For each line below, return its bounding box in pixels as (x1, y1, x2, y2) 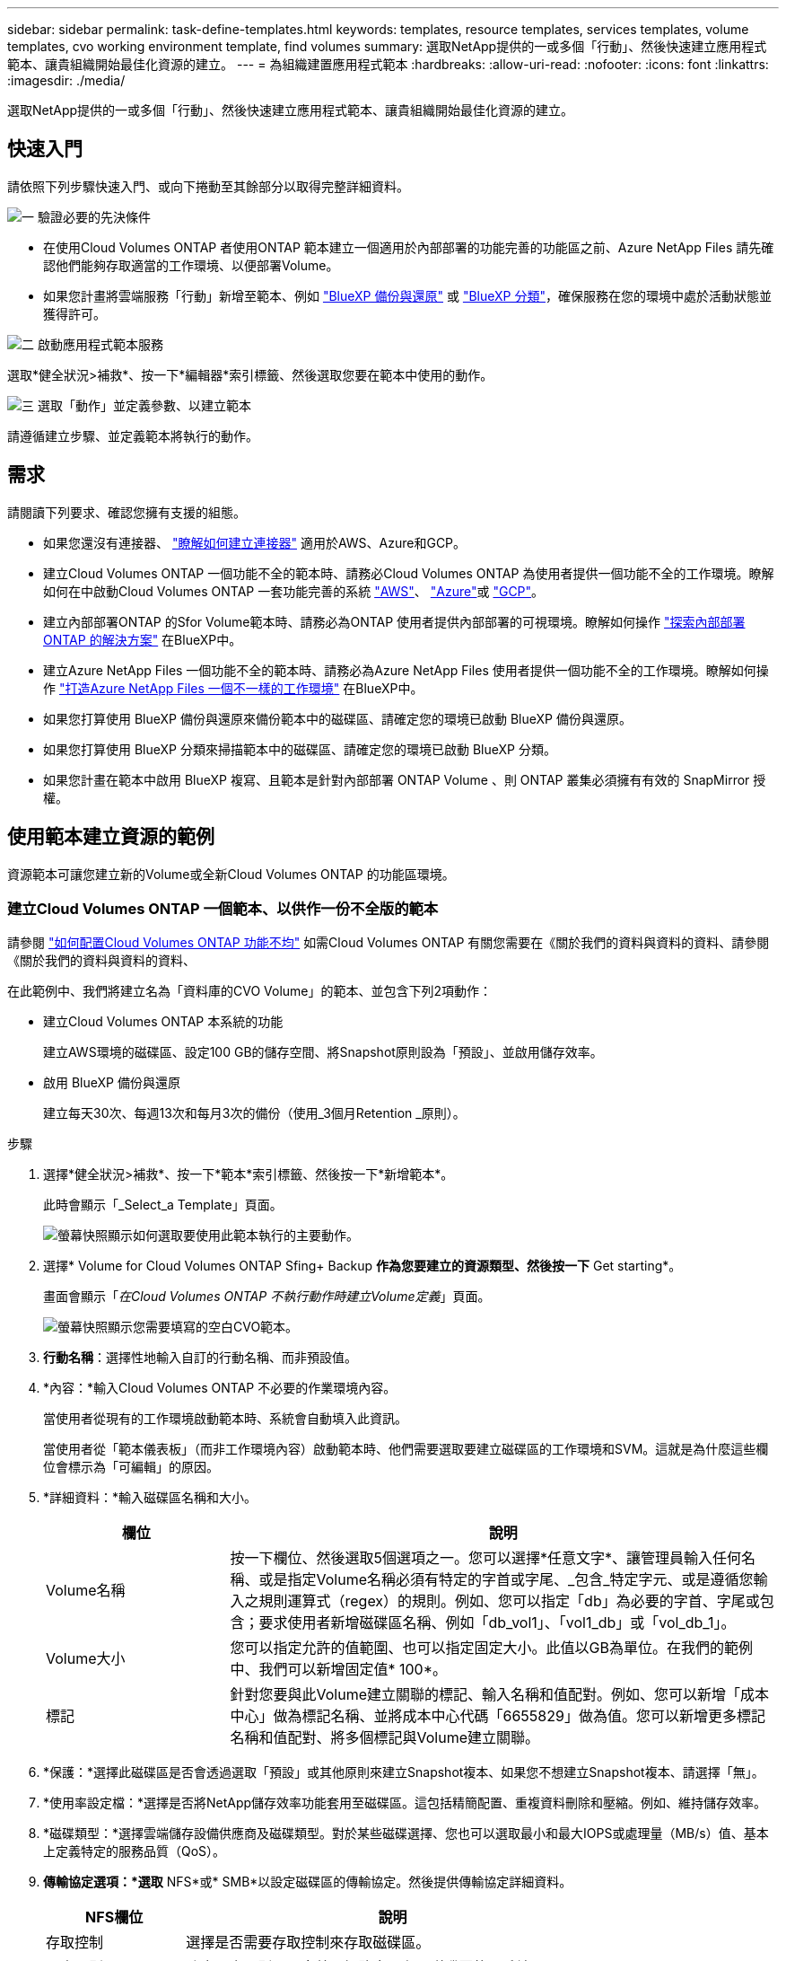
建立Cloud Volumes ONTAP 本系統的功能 (43, 1014, 284, 1030)
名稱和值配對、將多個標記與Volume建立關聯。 (230, 1728, 540, 1747)
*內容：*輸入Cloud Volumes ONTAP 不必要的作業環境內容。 (43, 1380, 397, 1396)
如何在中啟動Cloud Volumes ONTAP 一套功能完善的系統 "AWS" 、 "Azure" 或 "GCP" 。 (43, 583, 545, 599)
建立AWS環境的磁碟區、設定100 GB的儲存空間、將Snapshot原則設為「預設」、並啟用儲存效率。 (43, 1044, 603, 1060)
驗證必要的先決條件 (37, 208, 151, 224)
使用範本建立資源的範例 (7, 825, 214, 849)
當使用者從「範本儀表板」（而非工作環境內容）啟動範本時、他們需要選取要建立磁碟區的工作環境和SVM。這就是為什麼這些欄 (43, 1441, 769, 1457)
